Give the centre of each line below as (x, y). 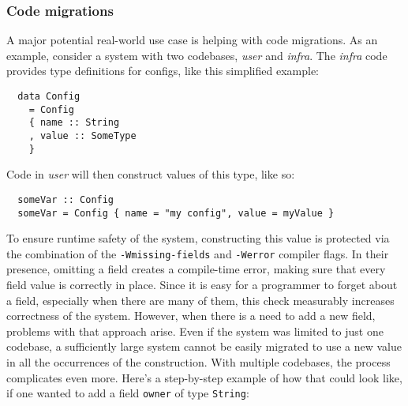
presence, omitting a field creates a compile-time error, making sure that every (196, 269)
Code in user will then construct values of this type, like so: (151, 174)
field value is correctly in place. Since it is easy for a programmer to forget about (202, 285)
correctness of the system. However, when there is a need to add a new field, (191, 316)
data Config (49, 96)
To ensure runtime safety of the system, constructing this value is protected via (198, 238)
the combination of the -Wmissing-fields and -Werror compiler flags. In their (198, 253)
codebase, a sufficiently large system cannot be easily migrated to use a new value (204, 346)
